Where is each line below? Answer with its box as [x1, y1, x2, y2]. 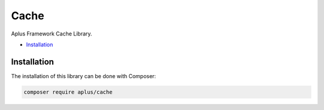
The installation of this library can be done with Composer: [11, 72, 156, 79]
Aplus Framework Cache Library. [11, 30, 92, 37]
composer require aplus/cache [23, 88, 113, 96]
